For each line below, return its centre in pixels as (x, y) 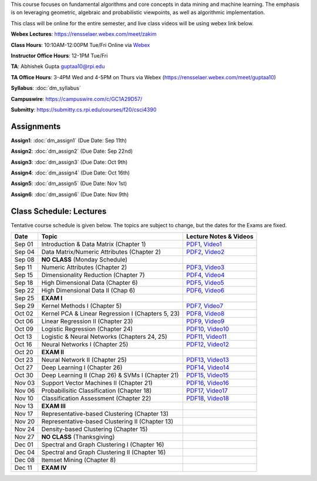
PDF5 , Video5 (205, 283)
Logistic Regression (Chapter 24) (87, 329)
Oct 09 (24, 329)
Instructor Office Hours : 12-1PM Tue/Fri (59, 55)
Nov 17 (24, 414)
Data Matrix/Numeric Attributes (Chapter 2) (101, 252)
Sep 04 (25, 252)
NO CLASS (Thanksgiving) (78, 437)
